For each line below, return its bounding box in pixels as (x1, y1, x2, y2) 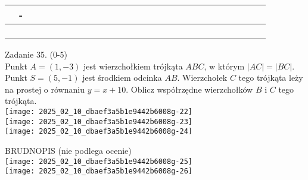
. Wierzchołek (177, 71, 228, 84)
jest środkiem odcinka (82, 71, 162, 84)
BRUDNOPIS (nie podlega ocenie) (5, 144, 132, 156)
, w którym (204, 59, 245, 72)
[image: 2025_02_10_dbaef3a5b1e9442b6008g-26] (5, 167, 192, 176)
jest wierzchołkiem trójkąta (83, 59, 183, 72)
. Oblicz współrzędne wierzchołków (126, 83, 253, 95)
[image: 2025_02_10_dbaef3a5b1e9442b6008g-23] (5, 117, 192, 126)
